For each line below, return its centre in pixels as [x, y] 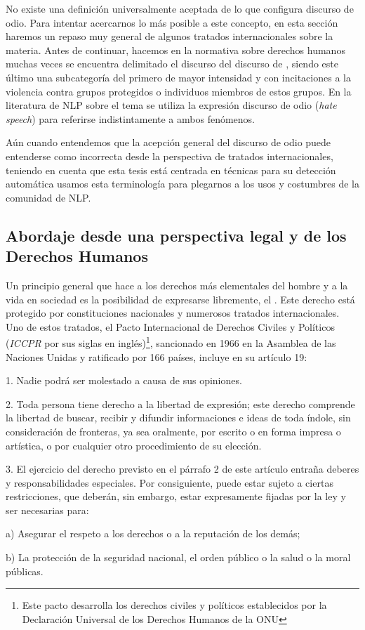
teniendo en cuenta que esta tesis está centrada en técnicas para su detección [171, 170]
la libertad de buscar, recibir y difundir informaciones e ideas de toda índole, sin [178, 418]
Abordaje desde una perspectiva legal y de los [176, 235]
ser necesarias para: [47, 510]
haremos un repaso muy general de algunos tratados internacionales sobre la [170, 36]
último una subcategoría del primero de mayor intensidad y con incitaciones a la [178, 77]
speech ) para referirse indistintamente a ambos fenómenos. [131, 118]
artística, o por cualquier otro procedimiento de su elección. [134, 445]
